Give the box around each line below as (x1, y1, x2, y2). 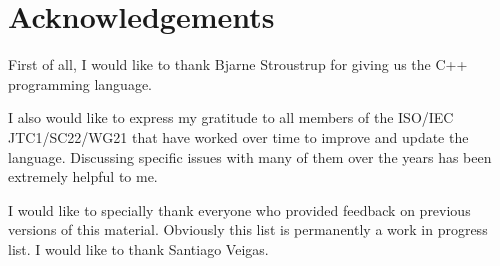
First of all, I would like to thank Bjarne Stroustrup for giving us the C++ (8, 54, 468, 75)
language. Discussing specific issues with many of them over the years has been (8, 146, 492, 167)
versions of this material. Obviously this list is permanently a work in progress (8, 219, 488, 240)
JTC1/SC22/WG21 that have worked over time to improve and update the (8, 126, 469, 147)
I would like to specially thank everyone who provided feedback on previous (8, 199, 471, 220)
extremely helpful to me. (8, 166, 158, 187)
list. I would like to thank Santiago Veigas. (8, 238, 269, 259)
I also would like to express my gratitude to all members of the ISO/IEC (8, 107, 454, 128)
